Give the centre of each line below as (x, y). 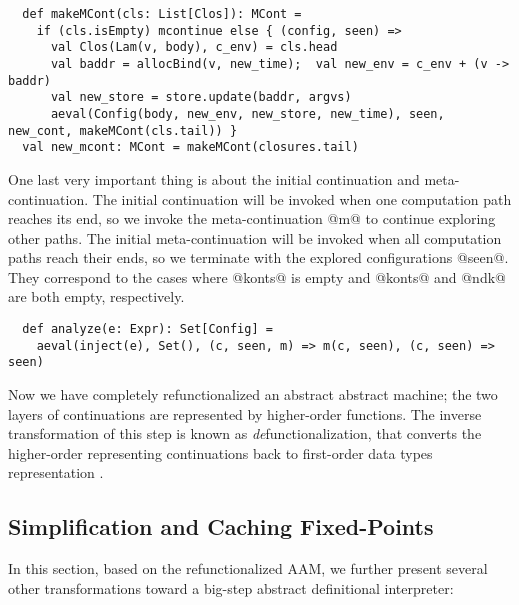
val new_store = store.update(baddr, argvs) (201, 97)
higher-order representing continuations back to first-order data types (220, 452)
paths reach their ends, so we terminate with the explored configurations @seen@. (258, 257)
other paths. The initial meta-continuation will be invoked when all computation (255, 237)
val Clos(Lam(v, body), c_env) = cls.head (194, 47)
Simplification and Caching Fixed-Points (221, 526)
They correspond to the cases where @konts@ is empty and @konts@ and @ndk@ (257, 276)
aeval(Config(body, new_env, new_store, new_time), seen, (247, 113)
